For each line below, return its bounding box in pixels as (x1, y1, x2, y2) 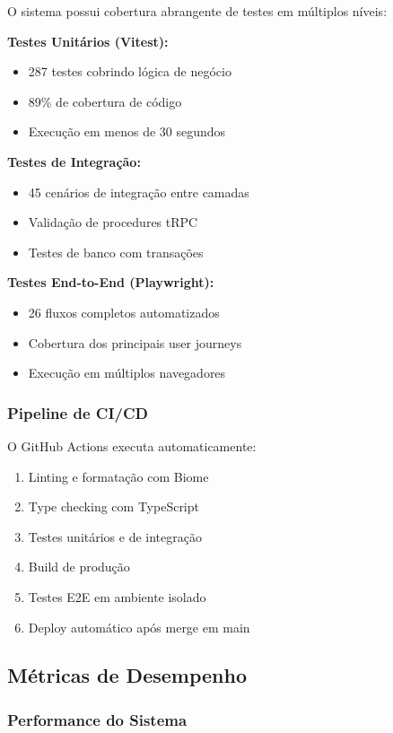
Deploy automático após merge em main (28, 617, 250, 636)
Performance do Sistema (7, 708, 188, 730)
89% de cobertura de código (28, 92, 182, 110)
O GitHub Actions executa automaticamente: (7, 436, 257, 455)
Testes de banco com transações (28, 242, 204, 261)
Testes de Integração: (7, 152, 141, 170)
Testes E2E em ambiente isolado (28, 587, 206, 606)
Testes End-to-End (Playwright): (7, 273, 214, 292)
